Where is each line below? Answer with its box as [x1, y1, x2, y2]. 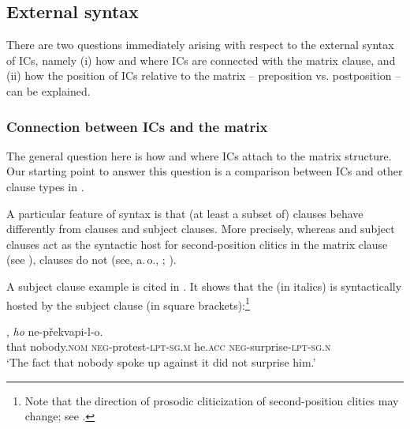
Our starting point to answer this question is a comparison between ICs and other [6, 163, 403, 179]
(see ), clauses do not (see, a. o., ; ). [6, 251, 177, 268]
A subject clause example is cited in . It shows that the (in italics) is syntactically [6, 277, 402, 294]
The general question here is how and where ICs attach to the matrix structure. [6, 147, 392, 164]
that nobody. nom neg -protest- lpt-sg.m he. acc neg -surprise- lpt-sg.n [6, 338, 331, 355]
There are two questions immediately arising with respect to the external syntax [6, 36, 394, 53]
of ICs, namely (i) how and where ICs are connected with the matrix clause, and [6, 51, 396, 68]
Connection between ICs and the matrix [6, 116, 268, 136]
